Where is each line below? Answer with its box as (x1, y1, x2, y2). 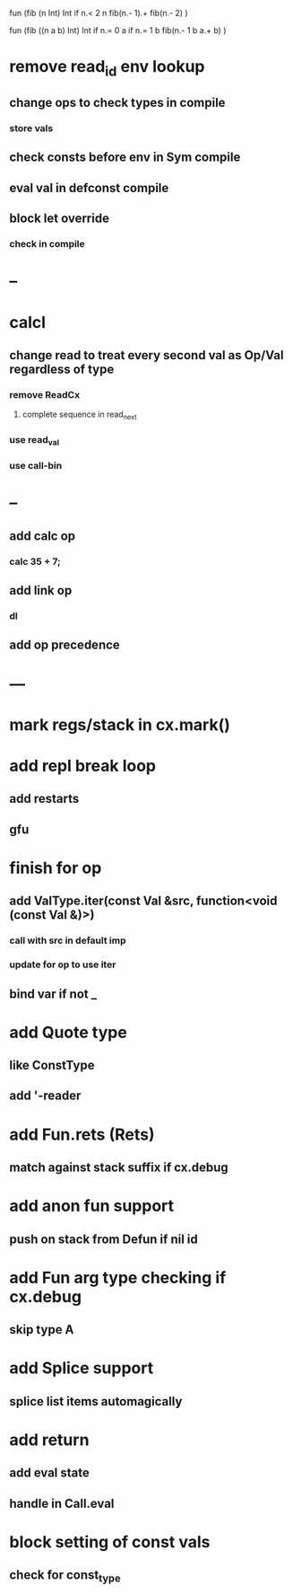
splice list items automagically (9, 1394, 183, 1409)
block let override (9, 211, 110, 226)
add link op (9, 583, 73, 598)
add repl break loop (9, 755, 157, 776)
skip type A (9, 1322, 74, 1337)
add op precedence (9, 638, 121, 653)
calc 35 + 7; (9, 555, 61, 568)
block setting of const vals (9, 1531, 211, 1552)
